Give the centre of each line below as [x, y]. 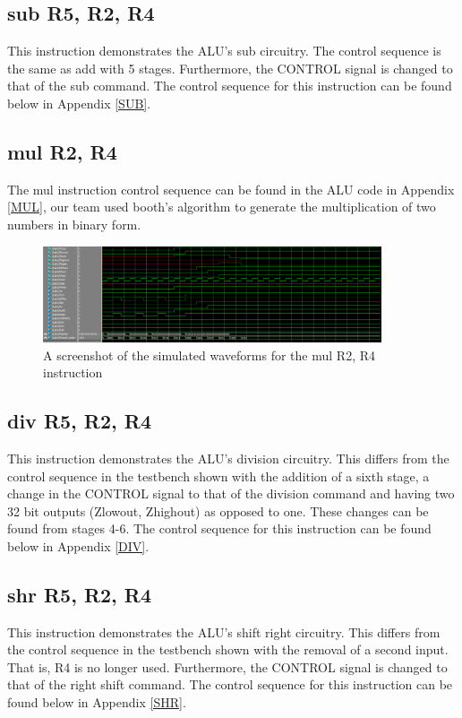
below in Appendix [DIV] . [78, 545]
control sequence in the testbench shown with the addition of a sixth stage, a [218, 476]
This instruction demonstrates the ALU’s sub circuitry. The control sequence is [224, 51]
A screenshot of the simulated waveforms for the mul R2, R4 [209, 355]
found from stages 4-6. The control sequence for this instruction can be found [219, 528]
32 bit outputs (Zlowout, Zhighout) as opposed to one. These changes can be [218, 510]
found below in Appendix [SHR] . [97, 702]
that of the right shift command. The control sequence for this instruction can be [230, 684]
